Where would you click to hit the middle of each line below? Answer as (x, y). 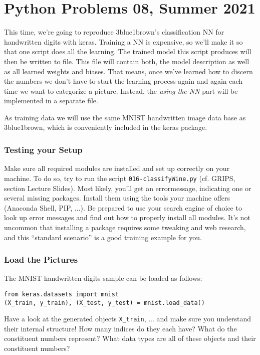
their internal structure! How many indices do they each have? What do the (120, 328)
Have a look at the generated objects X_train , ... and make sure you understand (128, 319)
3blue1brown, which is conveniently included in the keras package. (106, 127)
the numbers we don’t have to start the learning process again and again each (123, 81)
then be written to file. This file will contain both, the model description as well (127, 61)
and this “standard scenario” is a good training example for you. (103, 237)
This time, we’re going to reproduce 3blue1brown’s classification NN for (114, 32)
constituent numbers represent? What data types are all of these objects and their (130, 338)
